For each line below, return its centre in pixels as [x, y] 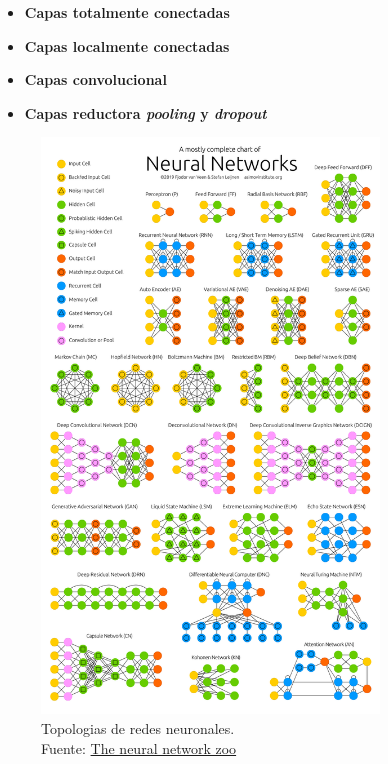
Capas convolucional [95, 79]
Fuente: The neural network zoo [139, 747]
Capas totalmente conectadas [127, 12]
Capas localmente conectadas [127, 45]
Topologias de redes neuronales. [138, 727]
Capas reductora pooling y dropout [145, 112]
